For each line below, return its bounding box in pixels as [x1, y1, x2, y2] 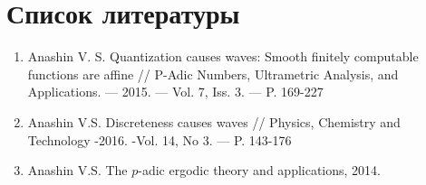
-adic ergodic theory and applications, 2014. [138, 161, 382, 180]
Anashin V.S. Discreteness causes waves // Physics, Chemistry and [27, 112, 401, 131]
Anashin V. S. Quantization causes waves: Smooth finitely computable [27, 47, 419, 66]
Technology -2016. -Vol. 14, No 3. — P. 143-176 [27, 130, 292, 149]
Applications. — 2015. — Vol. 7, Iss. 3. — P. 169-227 [27, 82, 324, 101]
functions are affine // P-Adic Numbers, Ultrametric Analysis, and [27, 64, 399, 83]
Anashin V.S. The [27, 161, 128, 180]
